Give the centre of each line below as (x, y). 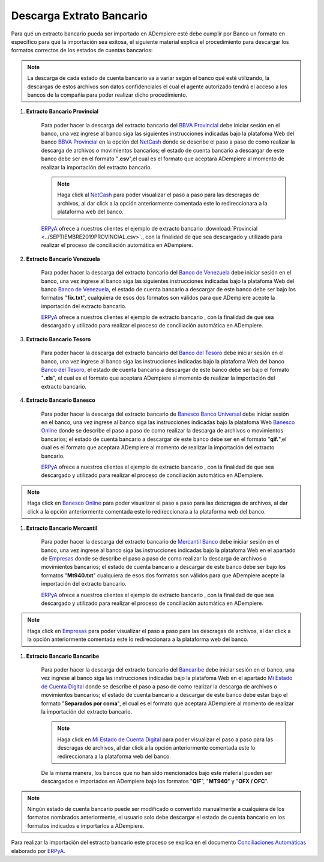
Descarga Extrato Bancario (79, 16)
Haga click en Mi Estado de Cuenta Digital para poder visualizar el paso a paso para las (165, 739)
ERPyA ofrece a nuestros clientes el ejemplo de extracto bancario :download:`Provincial (149, 228)
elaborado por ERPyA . (38, 851)
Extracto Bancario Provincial (62, 112)
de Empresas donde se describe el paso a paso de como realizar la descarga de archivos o (154, 559)
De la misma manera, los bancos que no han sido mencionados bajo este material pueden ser (157, 772)
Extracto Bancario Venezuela (63, 259)
